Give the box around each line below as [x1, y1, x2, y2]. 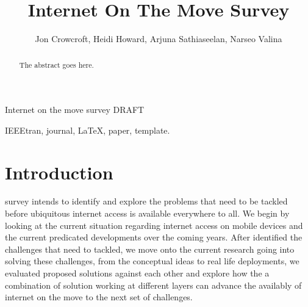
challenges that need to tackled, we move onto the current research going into [5, 242, 295, 255]
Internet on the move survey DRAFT [5, 103, 145, 116]
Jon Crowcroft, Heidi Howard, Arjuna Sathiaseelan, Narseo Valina [35, 32, 282, 45]
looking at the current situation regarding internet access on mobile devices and [5, 219, 303, 231]
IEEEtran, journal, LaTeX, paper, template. [5, 123, 170, 136]
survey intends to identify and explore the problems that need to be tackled [5, 195, 288, 208]
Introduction [5, 159, 113, 184]
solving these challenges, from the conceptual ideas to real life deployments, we [5, 255, 299, 267]
